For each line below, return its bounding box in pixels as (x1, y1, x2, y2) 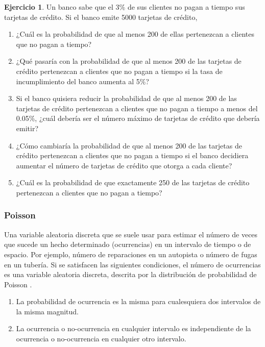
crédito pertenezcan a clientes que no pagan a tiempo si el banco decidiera (16, 150, 249, 161)
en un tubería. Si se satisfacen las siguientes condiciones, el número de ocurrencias (4, 259, 261, 269)
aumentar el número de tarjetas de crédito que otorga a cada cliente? (16, 160, 232, 170)
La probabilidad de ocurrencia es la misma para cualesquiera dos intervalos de (16, 296, 261, 307)
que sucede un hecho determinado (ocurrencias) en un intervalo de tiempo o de (4, 239, 251, 250)
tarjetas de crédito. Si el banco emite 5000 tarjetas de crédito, (4, 11, 198, 22)
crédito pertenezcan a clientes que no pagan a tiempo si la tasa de (16, 65, 223, 76)
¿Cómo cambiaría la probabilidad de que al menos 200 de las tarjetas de (16, 140, 242, 151)
